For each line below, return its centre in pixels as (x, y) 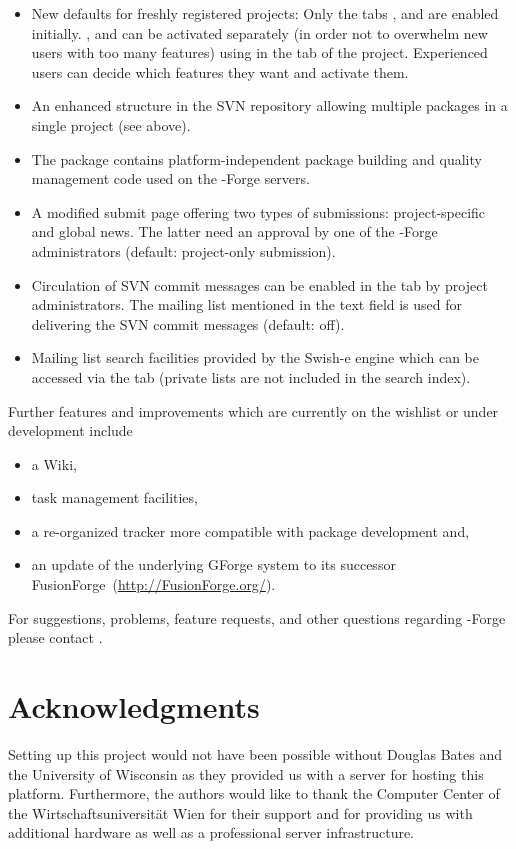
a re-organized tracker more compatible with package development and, (250, 530)
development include (70, 430)
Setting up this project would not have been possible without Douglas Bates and (255, 753)
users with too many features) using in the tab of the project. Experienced (259, 52)
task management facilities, (114, 497)
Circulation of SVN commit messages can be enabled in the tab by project (259, 284)
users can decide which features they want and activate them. (220, 71)
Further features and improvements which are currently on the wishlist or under (253, 410)
